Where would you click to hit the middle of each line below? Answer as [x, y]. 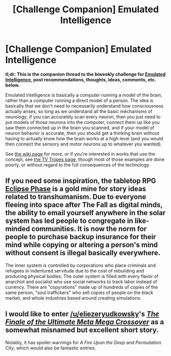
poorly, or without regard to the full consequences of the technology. [78, 164]
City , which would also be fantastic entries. [51, 348]
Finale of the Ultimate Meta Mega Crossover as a [85, 322]
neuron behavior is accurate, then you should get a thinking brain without [82, 133]
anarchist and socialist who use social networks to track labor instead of [81, 281]
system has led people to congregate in [69, 221]
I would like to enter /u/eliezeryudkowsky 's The [82, 314]
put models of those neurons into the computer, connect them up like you [82, 122]
